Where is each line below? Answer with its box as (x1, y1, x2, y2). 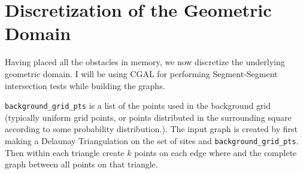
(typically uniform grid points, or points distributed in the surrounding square (5, 111, 292, 123)
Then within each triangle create (5, 146, 125, 158)
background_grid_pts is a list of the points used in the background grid (5, 99, 271, 112)
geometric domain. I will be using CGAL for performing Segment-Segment (5, 67, 278, 80)
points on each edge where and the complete (134, 146, 297, 158)
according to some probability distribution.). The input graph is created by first (5, 123, 298, 135)
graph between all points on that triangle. (5, 158, 158, 170)
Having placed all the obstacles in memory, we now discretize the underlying (5, 56, 285, 68)
